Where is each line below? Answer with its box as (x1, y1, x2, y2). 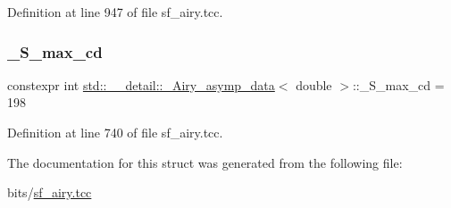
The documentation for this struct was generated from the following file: (7, 153, 403, 171)
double (296, 75, 332, 94)
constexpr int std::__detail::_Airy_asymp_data (7, 75, 275, 94)
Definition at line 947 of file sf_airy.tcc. (7, 3, 223, 21)
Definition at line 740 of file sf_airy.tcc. (7, 123, 223, 141)
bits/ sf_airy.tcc (7, 183, 92, 202)
